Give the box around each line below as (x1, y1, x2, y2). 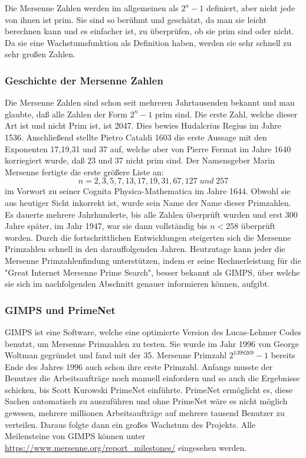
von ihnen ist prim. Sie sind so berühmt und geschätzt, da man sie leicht (5, 13, 267, 25)
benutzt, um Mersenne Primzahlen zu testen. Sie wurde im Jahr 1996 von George (5, 337, 299, 349)
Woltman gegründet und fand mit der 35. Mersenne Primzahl (5, 349, 227, 361)
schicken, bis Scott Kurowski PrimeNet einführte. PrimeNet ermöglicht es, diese (5, 383, 293, 395)
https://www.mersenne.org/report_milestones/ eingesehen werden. (5, 441, 247, 453)
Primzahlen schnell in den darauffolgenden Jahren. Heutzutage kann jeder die (5, 243, 285, 255)
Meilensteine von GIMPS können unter (5, 430, 146, 442)
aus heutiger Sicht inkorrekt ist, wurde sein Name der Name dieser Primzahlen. (5, 196, 291, 208)
